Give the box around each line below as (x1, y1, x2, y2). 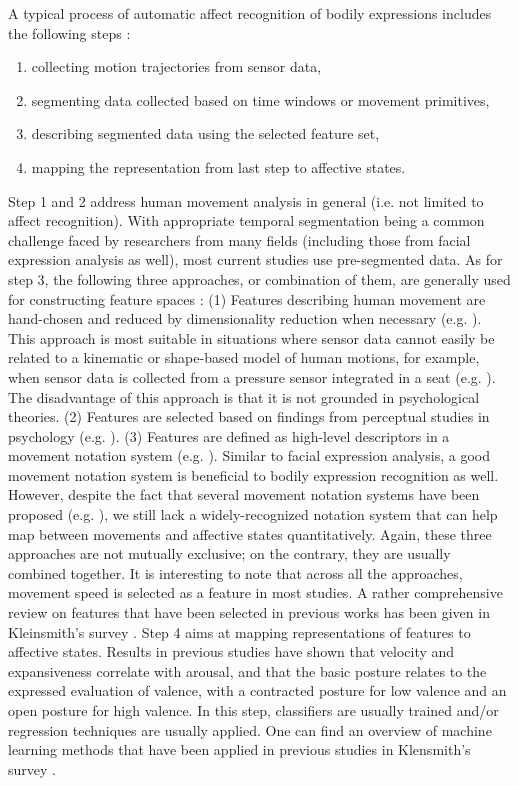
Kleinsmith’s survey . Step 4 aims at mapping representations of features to (8, 621, 471, 642)
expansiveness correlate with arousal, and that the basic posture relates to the (8, 660, 487, 681)
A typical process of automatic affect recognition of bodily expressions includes (8, 3, 492, 23)
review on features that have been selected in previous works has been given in (8, 602, 490, 623)
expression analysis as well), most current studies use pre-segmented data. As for (8, 249, 503, 270)
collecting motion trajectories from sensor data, (31, 56, 322, 77)
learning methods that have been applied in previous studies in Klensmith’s (8, 739, 471, 760)
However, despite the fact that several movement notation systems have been (8, 484, 480, 505)
